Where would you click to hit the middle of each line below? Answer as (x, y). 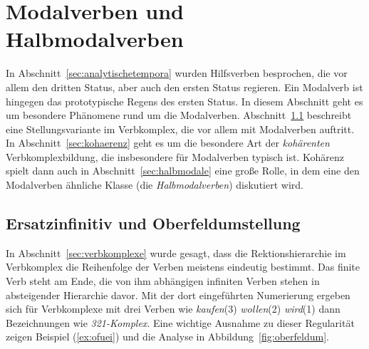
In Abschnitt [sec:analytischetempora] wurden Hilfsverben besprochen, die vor (177, 73)
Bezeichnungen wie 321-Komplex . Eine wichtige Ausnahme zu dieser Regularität (180, 322)
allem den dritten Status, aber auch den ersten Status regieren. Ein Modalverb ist (184, 87)
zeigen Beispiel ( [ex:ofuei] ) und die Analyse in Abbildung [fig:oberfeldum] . (167, 337)
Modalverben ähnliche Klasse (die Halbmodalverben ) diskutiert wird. (155, 185)
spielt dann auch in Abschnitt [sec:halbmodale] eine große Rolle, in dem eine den (183, 171)
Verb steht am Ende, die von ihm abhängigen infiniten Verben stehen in (163, 281)
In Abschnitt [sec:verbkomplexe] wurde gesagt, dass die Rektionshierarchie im (176, 252)
